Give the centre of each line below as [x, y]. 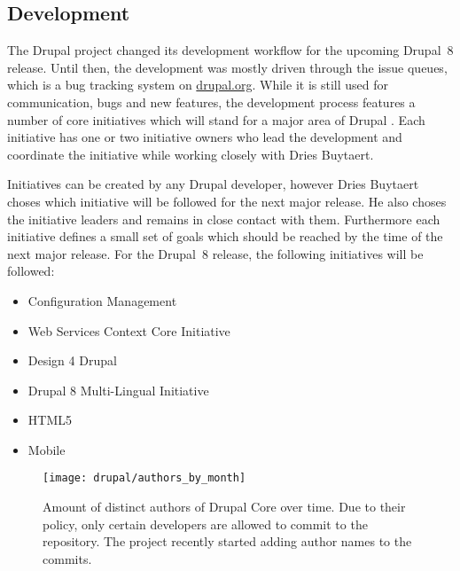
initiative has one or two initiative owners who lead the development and [205, 137]
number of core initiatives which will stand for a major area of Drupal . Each [216, 119]
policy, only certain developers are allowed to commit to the [205, 524]
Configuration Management [102, 300]
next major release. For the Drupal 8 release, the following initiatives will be [215, 253]
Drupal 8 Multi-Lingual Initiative [118, 390]
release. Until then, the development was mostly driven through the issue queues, [227, 67]
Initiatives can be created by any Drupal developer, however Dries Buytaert [213, 184]
